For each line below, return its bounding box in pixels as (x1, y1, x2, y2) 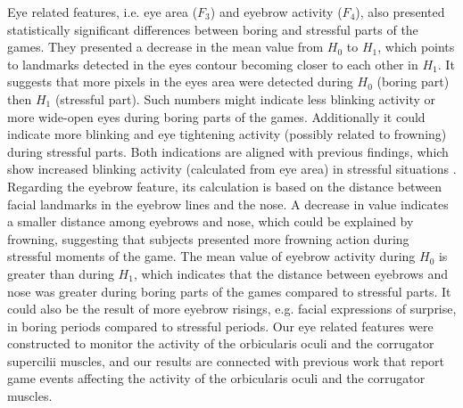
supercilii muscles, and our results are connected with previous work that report (7, 351, 444, 370)
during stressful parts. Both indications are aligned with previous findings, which (7, 142, 449, 160)
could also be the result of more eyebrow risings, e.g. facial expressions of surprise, (7, 299, 457, 318)
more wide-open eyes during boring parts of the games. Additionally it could (7, 107, 426, 126)
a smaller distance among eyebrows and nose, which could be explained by (7, 212, 414, 231)
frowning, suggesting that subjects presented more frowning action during (7, 229, 409, 248)
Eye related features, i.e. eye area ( (7, 3, 198, 20)
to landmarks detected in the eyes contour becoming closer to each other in (7, 54, 418, 73)
